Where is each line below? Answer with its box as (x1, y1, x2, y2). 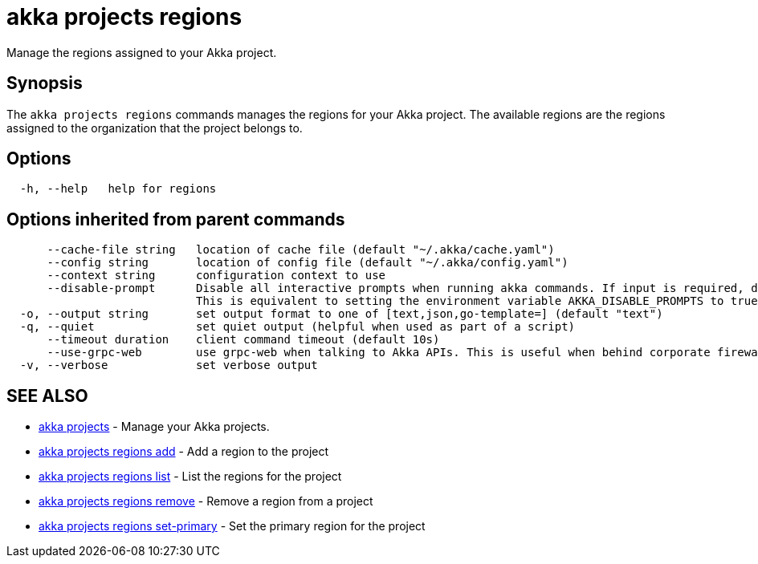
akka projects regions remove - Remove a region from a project (39, 494, 373, 509)
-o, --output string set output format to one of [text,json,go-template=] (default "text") (19, 307, 663, 321)
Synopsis (6, 73, 83, 94)
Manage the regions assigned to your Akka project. (6, 45, 277, 59)
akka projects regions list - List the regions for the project (39, 469, 342, 484)
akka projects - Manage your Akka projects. (39, 420, 270, 434)
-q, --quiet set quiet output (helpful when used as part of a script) (19, 320, 576, 334)
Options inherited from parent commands (6, 209, 345, 229)
